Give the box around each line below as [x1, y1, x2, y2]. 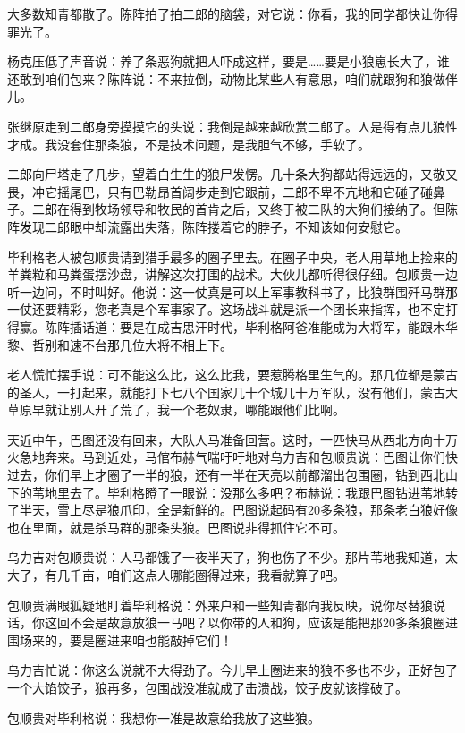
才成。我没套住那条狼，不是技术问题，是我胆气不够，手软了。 [7, 134, 370, 153]
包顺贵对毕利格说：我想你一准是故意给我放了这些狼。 [7, 708, 320, 727]
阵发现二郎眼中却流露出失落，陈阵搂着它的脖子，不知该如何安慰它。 [7, 217, 408, 235]
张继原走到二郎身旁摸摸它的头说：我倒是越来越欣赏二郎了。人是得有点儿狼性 [7, 116, 458, 135]
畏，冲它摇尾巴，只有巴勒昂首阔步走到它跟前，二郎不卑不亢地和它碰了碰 [7, 182, 433, 200]
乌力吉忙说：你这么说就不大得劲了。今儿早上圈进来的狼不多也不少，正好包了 [7, 661, 458, 679]
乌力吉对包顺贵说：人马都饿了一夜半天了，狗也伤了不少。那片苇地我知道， [7, 548, 445, 567]
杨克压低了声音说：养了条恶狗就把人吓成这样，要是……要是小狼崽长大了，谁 [7, 52, 450, 71]
